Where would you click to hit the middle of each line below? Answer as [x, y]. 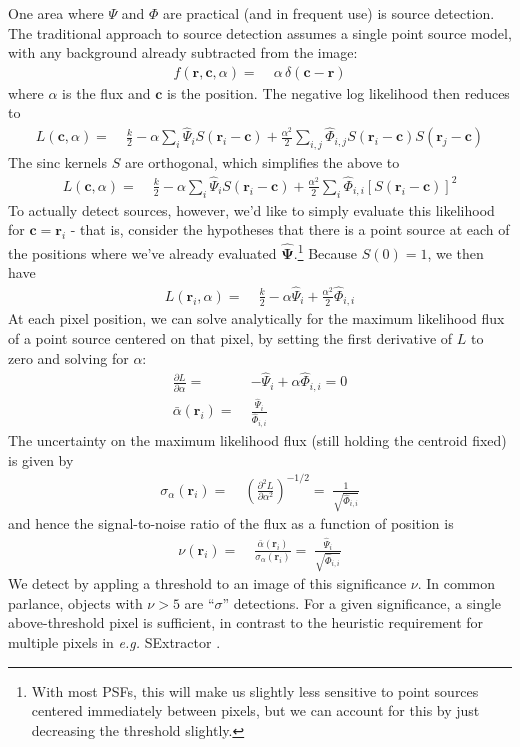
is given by [41, 459]
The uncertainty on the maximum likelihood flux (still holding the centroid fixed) [257, 439]
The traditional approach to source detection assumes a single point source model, [260, 32]
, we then [455, 252]
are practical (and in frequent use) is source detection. [328, 13]
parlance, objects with [75, 602]
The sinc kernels [57, 162]
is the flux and [106, 92]
